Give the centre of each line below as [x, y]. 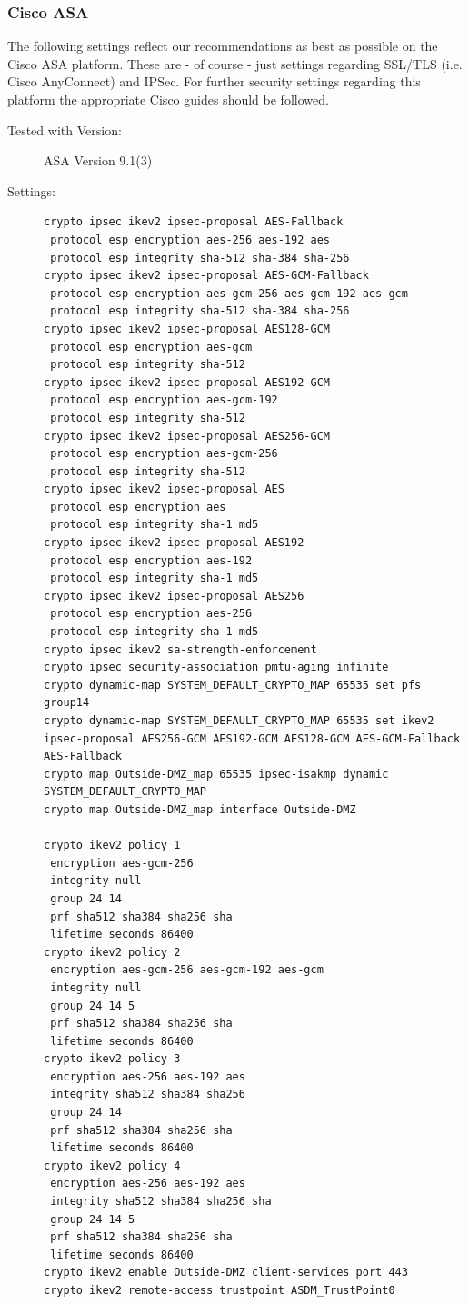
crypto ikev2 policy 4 [112, 1165]
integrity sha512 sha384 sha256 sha [161, 1202]
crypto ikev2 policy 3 [112, 1059]
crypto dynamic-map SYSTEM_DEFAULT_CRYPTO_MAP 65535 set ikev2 [239, 721]
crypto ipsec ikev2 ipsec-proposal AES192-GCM [187, 382]
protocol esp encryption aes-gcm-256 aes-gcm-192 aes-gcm [229, 293]
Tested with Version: [65, 129]
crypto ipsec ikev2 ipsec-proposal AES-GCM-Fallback [206, 276]
